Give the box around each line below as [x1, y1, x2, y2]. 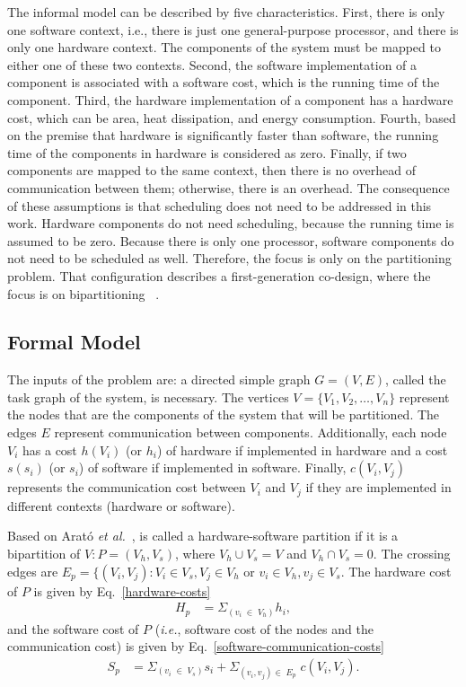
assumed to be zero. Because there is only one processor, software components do [7, 231, 454, 250]
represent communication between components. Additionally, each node [54, 423, 447, 442]
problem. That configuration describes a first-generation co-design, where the [7, 266, 431, 285]
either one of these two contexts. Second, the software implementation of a [7, 55, 418, 74]
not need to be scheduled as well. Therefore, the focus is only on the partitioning [7, 249, 452, 268]
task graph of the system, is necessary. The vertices [7, 387, 289, 406]
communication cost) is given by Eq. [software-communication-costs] [7, 637, 384, 656]
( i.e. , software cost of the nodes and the [154, 619, 374, 638]
